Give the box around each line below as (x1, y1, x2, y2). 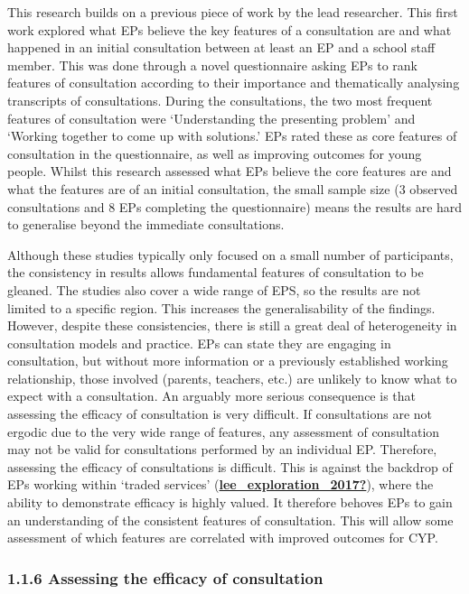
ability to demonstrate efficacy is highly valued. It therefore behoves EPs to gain (7, 493, 453, 512)
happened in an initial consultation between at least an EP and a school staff (7, 38, 436, 57)
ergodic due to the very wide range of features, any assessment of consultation (7, 422, 440, 441)
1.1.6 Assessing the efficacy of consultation (7, 566, 324, 589)
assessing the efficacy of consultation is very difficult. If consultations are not (7, 404, 433, 423)
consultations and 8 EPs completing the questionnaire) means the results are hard (7, 197, 463, 216)
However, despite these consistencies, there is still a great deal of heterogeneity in (7, 316, 457, 335)
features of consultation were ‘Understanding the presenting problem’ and (7, 108, 416, 127)
